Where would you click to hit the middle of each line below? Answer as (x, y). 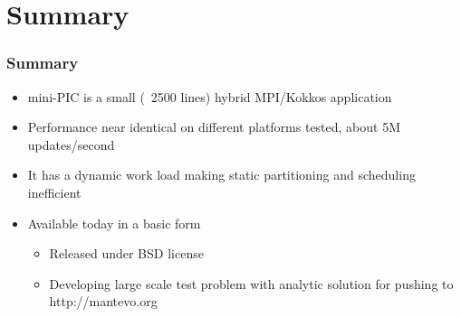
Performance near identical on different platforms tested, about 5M (214, 127)
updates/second (71, 144)
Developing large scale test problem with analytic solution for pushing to (251, 283)
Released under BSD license (126, 253)
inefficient (54, 192)
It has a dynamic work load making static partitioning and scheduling (221, 175)
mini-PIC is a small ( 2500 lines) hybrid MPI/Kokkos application (210, 96)
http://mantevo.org (103, 301)
